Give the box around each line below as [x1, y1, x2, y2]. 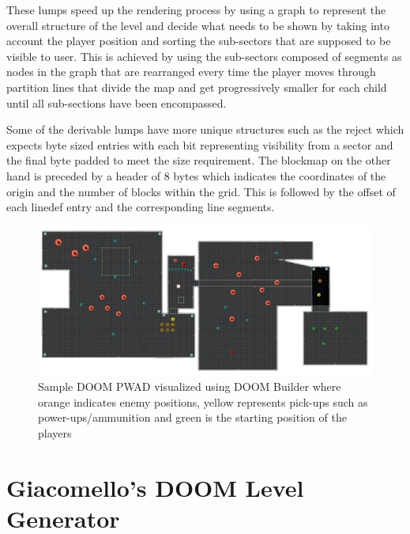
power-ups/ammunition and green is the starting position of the [38, 409, 347, 426]
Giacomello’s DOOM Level [6, 471, 304, 503]
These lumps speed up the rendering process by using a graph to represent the [6, 2, 386, 17]
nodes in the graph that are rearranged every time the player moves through [6, 63, 376, 80]
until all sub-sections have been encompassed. [6, 94, 227, 111]
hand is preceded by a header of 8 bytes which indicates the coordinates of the [6, 167, 386, 184]
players [38, 424, 72, 441]
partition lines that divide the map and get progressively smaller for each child [6, 78, 387, 95]
